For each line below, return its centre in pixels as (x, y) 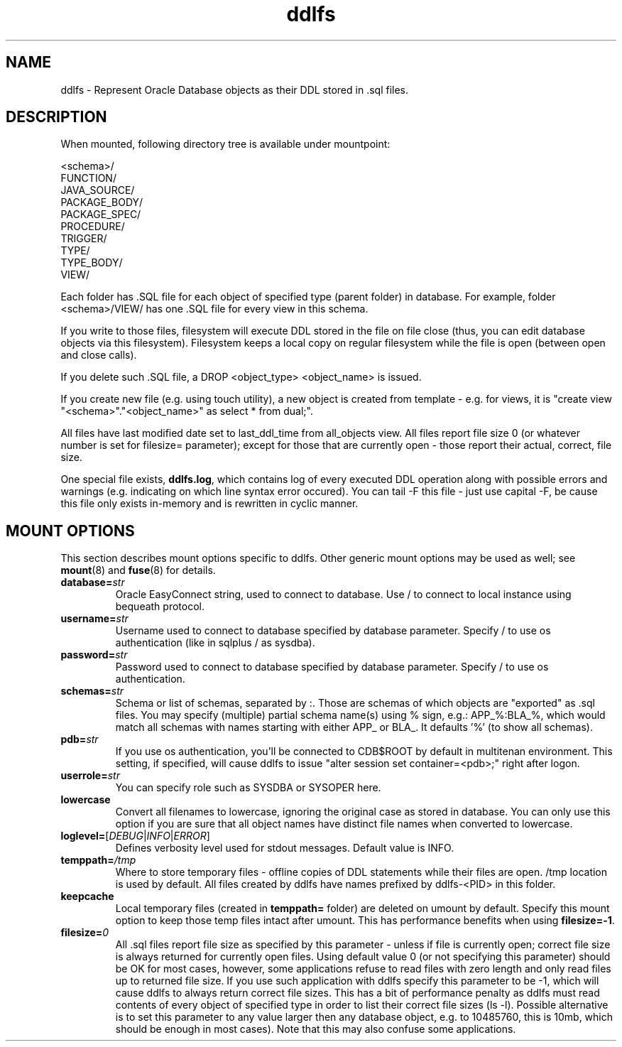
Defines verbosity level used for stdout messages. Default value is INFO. (285, 848)
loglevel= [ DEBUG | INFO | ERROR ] (135, 836)
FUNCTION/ (88, 178)
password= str (94, 655)
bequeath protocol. (160, 607)
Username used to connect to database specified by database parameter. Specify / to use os (333, 631)
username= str (94, 619)
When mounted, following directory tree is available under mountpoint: (225, 144)
